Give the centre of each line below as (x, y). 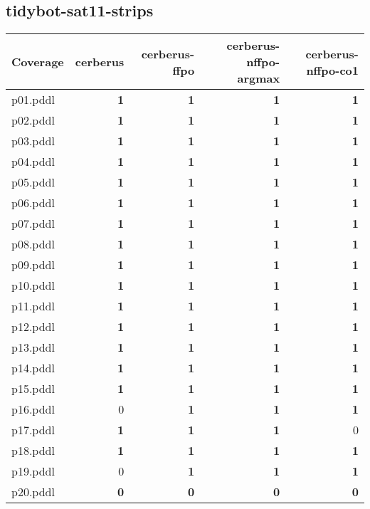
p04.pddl (33, 162)
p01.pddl (33, 100)
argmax (259, 78)
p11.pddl (33, 306)
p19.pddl (33, 471)
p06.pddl (33, 203)
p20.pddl (33, 492)
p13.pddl (33, 347)
